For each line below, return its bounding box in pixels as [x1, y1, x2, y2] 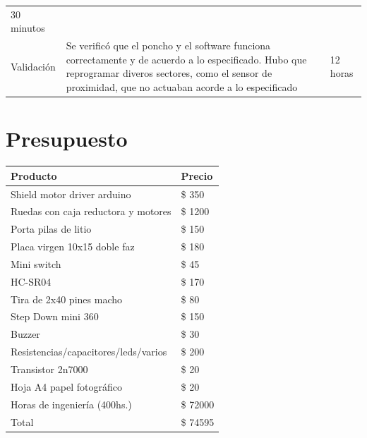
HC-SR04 [11, 274, 52, 288]
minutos [11, 20, 45, 35]
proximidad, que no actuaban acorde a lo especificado [66, 79, 298, 94]
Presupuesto [6, 124, 128, 153]
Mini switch [11, 256, 61, 271]
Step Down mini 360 [11, 309, 99, 324]
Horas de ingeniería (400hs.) [11, 396, 132, 411]
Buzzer [11, 327, 40, 341]
